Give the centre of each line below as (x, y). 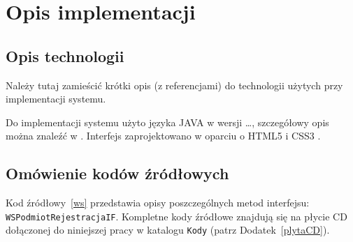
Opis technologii (65, 55)
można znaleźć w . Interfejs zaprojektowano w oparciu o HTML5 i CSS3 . (163, 136)
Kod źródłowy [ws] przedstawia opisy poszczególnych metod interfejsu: (158, 203)
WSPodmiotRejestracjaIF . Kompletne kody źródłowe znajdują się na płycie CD (176, 216)
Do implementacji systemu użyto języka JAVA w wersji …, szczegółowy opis (167, 122)
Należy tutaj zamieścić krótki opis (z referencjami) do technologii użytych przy (174, 85)
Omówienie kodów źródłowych (117, 173)
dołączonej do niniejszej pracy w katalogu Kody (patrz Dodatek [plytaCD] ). (168, 230)
